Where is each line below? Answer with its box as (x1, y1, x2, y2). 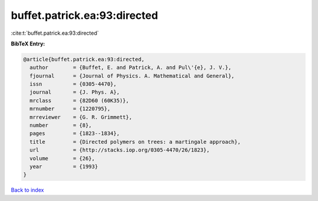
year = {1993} (29, 163, 98, 170)
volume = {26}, (29, 155, 95, 162)
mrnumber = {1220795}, (29, 106, 111, 112)
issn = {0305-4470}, (29, 81, 117, 88)
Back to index (11, 186, 44, 194)
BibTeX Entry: (11, 40, 45, 47)
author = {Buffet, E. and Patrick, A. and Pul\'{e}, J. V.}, (29, 64, 232, 71)
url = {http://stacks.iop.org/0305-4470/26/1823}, (29, 147, 210, 153)
